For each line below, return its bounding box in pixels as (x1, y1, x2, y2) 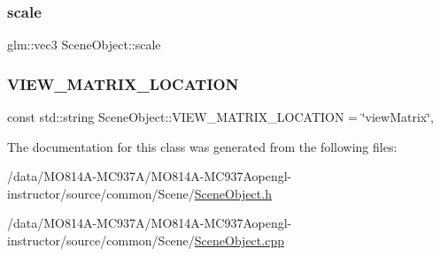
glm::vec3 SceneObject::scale (7, 35, 161, 54)
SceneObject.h (194, 184, 272, 202)
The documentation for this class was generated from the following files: (7, 137, 398, 155)
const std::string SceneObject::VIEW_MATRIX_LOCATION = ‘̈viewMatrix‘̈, (7, 108, 434, 126)
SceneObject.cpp (194, 231, 284, 249)
